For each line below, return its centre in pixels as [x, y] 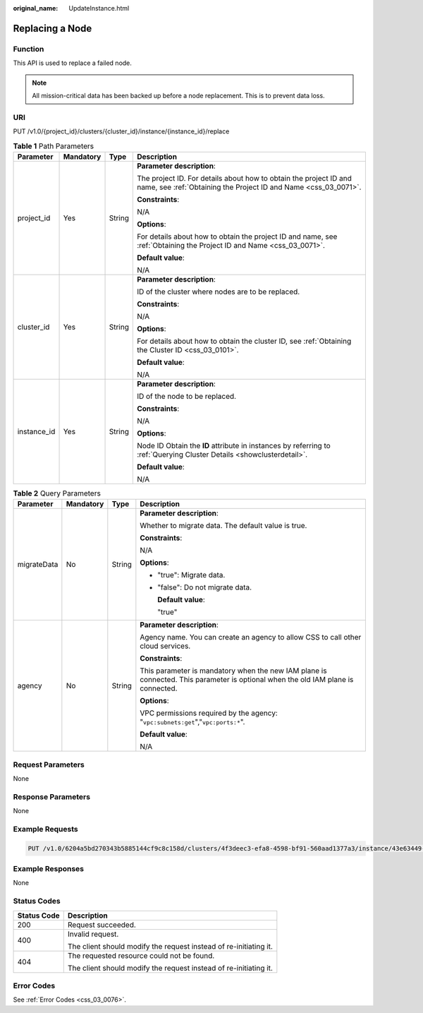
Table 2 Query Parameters [57, 493]
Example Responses [49, 869]
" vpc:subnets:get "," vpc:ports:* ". [192, 722]
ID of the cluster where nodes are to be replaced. [218, 292]
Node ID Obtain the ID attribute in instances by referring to [233, 445]
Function [29, 49]
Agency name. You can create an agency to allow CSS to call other [251, 637]
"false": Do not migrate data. [205, 587]
